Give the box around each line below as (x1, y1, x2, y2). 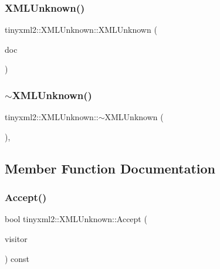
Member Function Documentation (5, 159, 216, 177)
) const (5, 252, 30, 264)
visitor (5, 233, 28, 244)
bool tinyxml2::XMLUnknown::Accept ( (5, 213, 147, 225)
